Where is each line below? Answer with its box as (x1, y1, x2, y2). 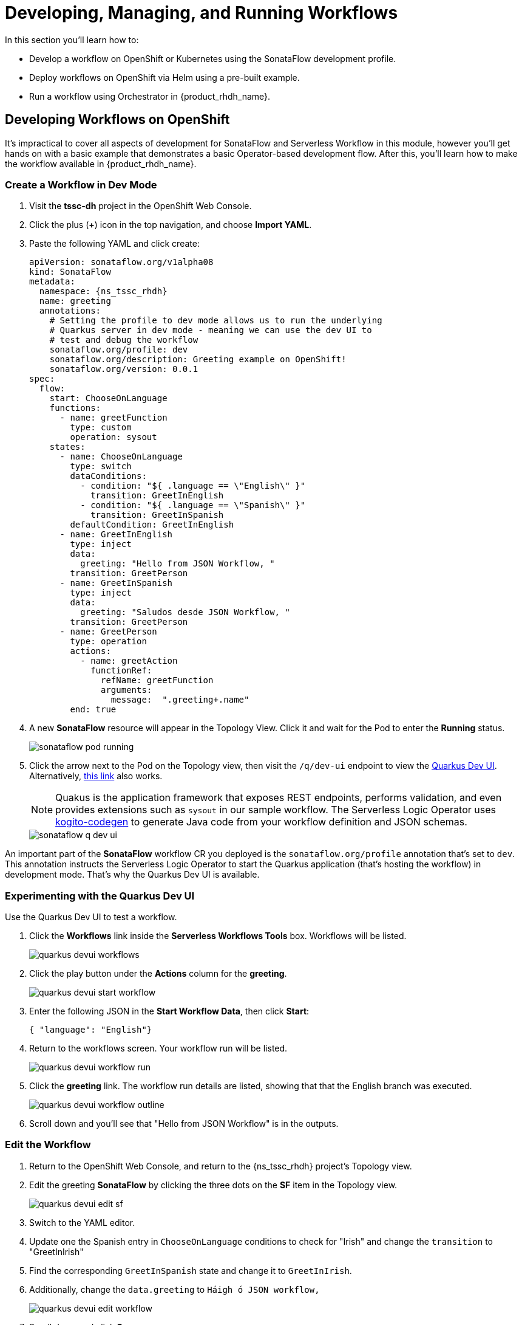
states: (49, 442, 86, 452)
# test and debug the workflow (49, 335, 198, 345)
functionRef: (90, 666, 152, 676)
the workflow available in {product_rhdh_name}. (5, 158, 197, 169)
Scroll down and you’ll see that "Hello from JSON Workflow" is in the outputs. (29, 1118, 339, 1129)
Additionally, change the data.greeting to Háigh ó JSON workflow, (29, 1284, 320, 1295)
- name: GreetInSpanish (59, 578, 173, 588)
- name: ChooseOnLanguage (59, 452, 183, 462)
